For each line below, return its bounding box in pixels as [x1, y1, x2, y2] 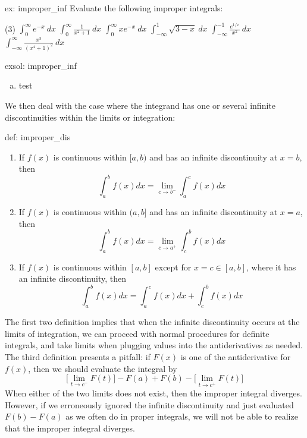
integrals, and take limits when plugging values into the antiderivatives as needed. [5, 339, 303, 351]
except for [155, 260, 192, 273]
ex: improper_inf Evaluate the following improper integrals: [5, 2, 223, 14]
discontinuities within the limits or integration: [5, 111, 176, 123]
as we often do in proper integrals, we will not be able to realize [65, 410, 298, 423]
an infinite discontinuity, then [18, 272, 126, 285]
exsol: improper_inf [5, 59, 77, 71]
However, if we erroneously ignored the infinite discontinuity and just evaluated [5, 398, 294, 411]
